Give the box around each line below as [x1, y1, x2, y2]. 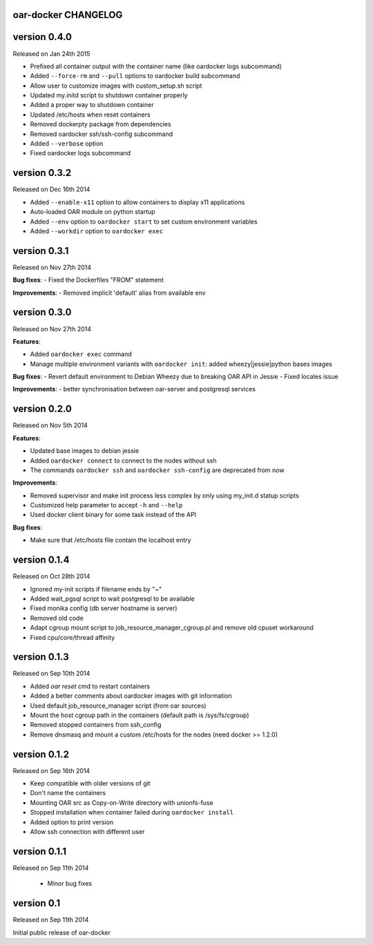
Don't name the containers [30, 789, 106, 797]
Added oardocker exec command [30, 350, 133, 358]
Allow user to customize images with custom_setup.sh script [30, 81, 202, 90]
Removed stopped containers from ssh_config [30, 721, 162, 729]
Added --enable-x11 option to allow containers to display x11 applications [30, 197, 245, 206]
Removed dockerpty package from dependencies [30, 120, 172, 128]
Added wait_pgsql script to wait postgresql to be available [30, 594, 195, 603]
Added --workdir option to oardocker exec [30, 226, 164, 235]
